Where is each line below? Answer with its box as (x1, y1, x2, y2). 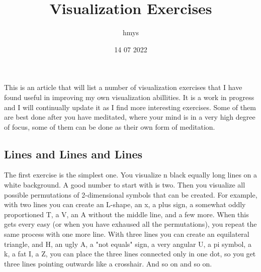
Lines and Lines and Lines (4, 146, 143, 161)
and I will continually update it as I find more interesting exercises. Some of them (4, 102, 256, 112)
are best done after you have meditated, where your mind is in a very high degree (4, 112, 255, 122)
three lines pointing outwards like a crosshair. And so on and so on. (4, 258, 212, 268)
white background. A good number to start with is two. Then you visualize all (4, 179, 245, 190)
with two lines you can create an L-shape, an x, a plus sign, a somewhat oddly (4, 199, 246, 210)
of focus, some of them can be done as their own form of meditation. (4, 121, 215, 132)
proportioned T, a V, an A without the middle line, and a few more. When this (4, 209, 249, 219)
